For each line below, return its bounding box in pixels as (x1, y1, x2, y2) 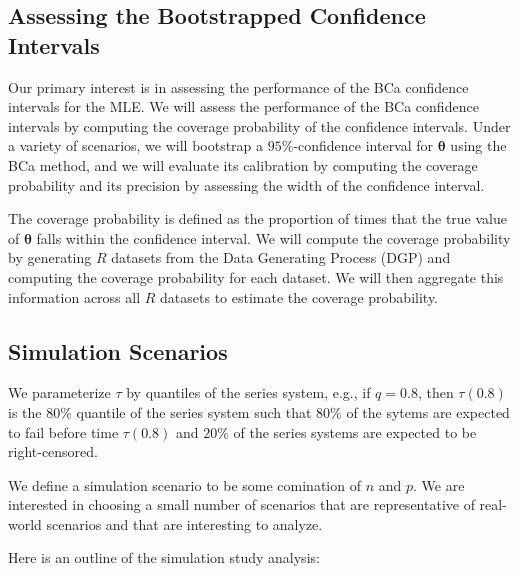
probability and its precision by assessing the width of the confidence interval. (8, 174, 485, 195)
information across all (8, 286, 141, 307)
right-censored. (8, 441, 98, 462)
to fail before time (8, 421, 119, 442)
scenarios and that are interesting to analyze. (46, 513, 323, 534)
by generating (8, 247, 92, 268)
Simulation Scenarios (8, 335, 228, 366)
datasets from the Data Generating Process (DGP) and (111, 247, 451, 268)
